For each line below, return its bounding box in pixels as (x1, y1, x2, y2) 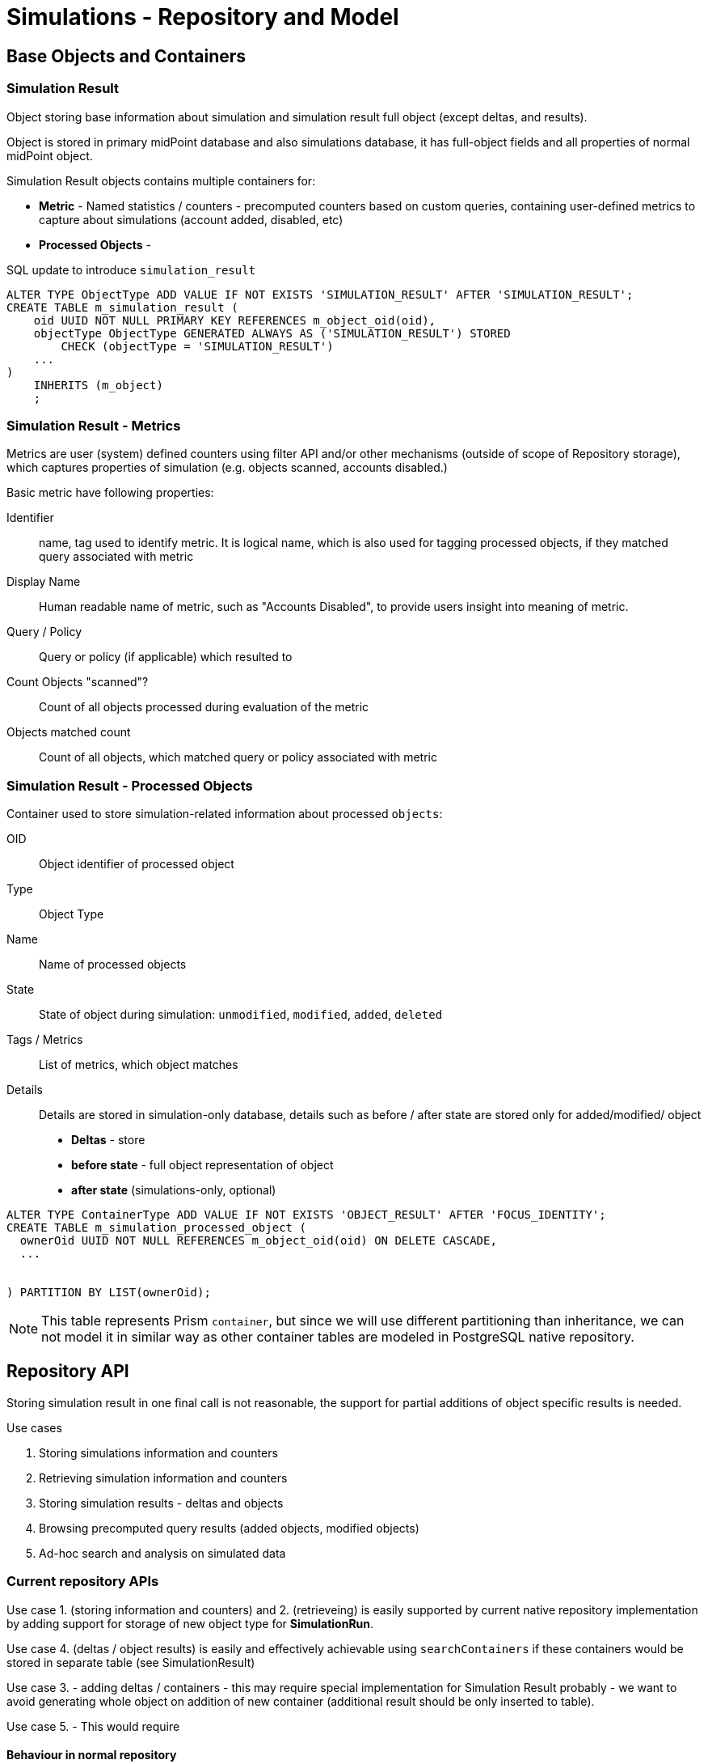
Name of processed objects (39, 957, 187, 972)
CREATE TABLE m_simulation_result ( (6, 300, 238, 314)
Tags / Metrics (6, 1033, 83, 1047)
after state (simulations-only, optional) (71, 1183, 276, 1198)
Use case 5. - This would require (6, 1719, 180, 1733)
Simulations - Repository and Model (6, 3, 399, 31)
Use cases (6, 1420, 62, 1435)
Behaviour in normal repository (6, 1748, 177, 1762)
